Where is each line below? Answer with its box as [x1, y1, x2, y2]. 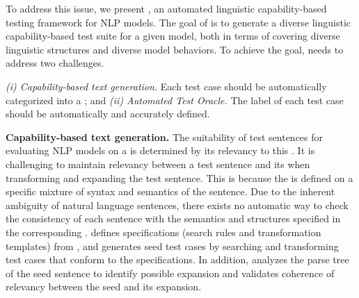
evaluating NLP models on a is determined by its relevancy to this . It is [6, 143, 315, 158]
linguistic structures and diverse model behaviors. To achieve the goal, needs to [6, 42, 344, 56]
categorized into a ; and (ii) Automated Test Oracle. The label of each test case [6, 92, 344, 107]
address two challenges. [6, 56, 104, 70]
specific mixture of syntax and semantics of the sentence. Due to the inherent [6, 184, 335, 199]
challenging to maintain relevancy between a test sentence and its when [6, 156, 310, 171]
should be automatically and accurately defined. [6, 106, 210, 121]
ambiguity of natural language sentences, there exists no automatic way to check [6, 197, 349, 212]
